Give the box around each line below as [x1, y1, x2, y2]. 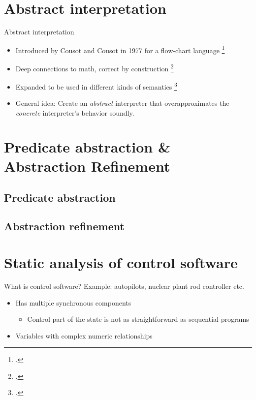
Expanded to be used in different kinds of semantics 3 [15, 80, 177, 92]
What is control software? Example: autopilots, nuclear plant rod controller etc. [4, 280, 244, 291]
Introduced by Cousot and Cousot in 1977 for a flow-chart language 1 [15, 43, 225, 55]
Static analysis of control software [4, 252, 238, 272]
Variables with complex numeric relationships [15, 330, 153, 340]
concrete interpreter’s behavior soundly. [15, 108, 134, 118]
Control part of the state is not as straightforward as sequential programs [27, 314, 249, 324]
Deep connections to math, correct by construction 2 [15, 62, 174, 73]
